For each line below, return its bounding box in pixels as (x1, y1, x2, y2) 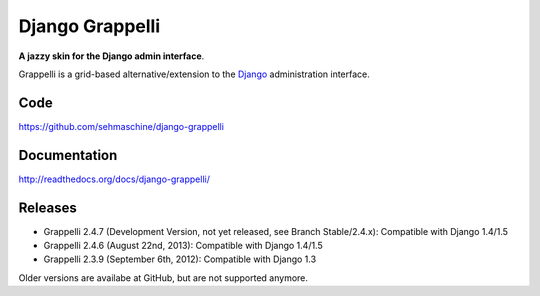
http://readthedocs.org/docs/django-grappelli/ (18, 173, 210, 185)
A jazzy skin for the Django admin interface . (18, 50, 205, 62)
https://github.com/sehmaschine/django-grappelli (18, 120, 225, 132)
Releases (18, 199, 77, 216)
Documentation (18, 146, 118, 164)
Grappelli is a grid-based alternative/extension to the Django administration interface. (18, 68, 370, 80)
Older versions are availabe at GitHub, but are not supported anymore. (18, 271, 309, 284)
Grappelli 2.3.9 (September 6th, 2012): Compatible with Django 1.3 (43, 253, 317, 265)
